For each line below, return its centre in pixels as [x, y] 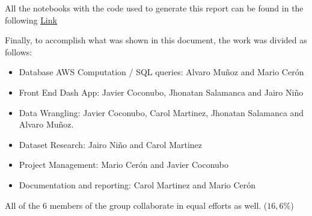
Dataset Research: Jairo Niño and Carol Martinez [111, 144]
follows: [19, 51]
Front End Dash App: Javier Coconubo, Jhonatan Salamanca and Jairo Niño [161, 92]
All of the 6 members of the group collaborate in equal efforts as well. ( [136, 205]
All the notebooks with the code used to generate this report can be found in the [154, 8]
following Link [31, 20]
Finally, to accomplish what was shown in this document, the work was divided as [156, 40]
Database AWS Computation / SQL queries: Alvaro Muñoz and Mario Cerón [161, 72]
